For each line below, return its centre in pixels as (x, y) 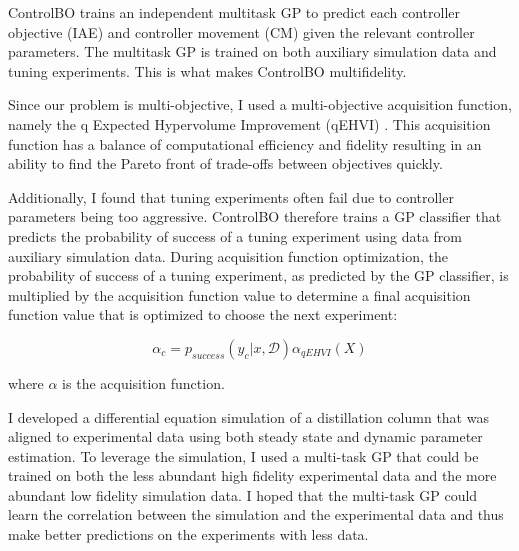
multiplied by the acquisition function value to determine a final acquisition (239, 294)
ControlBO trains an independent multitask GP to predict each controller (234, 12)
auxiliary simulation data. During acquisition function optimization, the (228, 255)
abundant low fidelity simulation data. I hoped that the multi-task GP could (243, 494)
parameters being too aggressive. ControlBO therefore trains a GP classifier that (255, 216)
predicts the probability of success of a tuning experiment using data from (235, 235)
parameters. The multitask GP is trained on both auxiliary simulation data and (252, 51)
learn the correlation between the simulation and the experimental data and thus (256, 514)
